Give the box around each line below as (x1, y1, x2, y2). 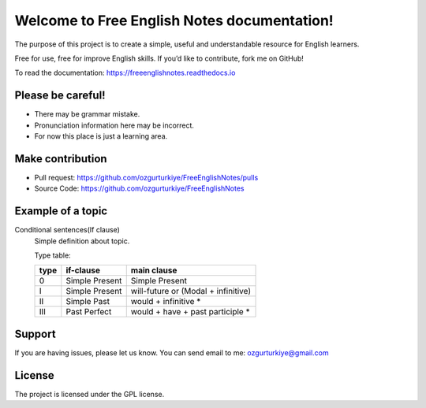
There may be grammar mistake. (34, 109, 140, 119)
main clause (130, 265, 177, 276)
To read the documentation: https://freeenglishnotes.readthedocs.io (14, 68, 236, 78)
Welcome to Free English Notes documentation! (14, 12, 334, 29)
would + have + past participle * (130, 306, 250, 317)
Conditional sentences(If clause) (14, 225, 120, 235)
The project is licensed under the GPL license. (14, 389, 165, 399)
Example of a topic (14, 205, 108, 218)
